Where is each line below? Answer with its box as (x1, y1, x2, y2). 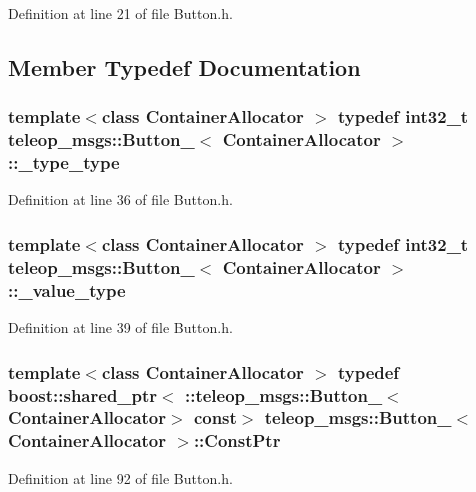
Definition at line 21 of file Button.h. (8, 3, 233, 23)
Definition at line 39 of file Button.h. (8, 317, 233, 338)
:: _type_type (8, 150, 120, 175)
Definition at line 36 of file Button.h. (8, 189, 233, 210)
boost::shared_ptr (8, 382, 158, 407)
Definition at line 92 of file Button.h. (8, 467, 233, 488)
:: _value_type (8, 277, 126, 302)
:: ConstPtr (193, 428, 281, 453)
